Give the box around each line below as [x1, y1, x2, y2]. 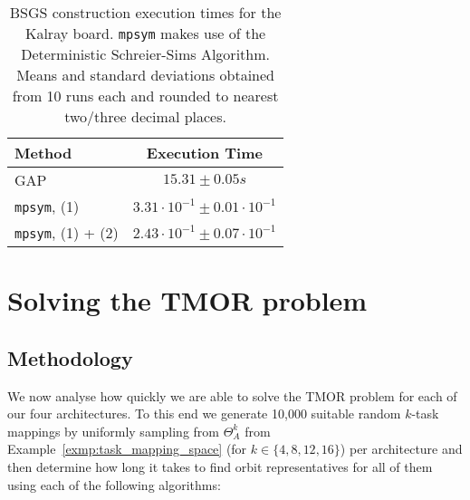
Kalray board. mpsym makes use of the [24, 23, 266, 43]
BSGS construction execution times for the [9, 2, 282, 23]
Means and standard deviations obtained [16, 64, 274, 85]
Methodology [7, 343, 133, 371]
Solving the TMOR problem [7, 282, 368, 319]
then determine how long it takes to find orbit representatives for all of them [7, 457, 433, 476]
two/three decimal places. [64, 106, 226, 127]
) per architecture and [340, 439, 463, 458]
